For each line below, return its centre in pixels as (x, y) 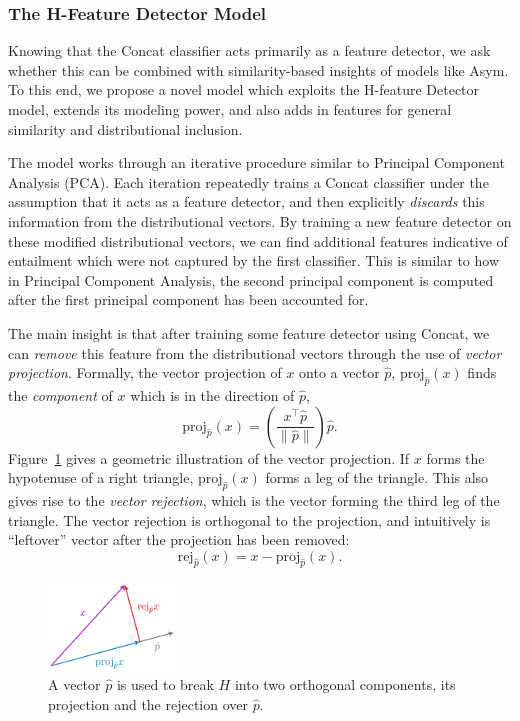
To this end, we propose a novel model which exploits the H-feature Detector (244, 89)
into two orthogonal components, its (345, 684)
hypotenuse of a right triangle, (101, 477)
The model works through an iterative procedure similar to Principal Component (256, 162)
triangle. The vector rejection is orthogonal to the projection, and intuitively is (249, 519)
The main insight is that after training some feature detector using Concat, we (249, 332)
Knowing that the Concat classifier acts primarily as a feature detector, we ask (249, 50)
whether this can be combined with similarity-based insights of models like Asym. (258, 69)
